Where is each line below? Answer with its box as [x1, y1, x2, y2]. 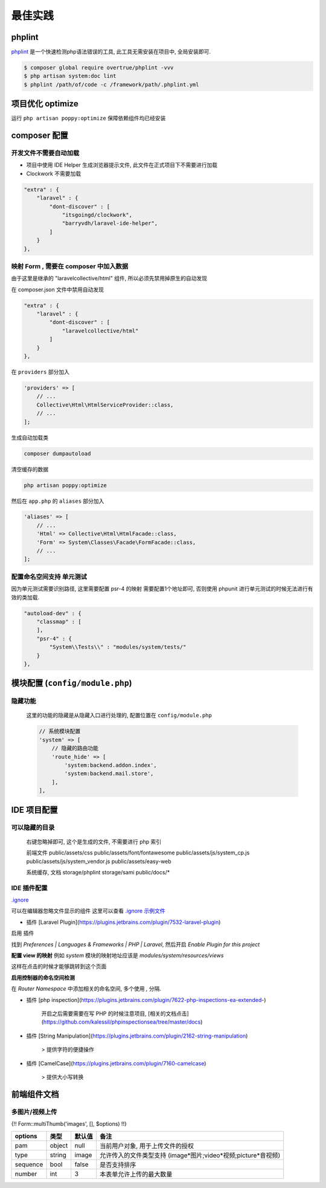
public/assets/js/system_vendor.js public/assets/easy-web [26, 857, 171, 865]
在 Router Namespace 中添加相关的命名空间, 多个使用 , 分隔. [11, 985, 162, 992]
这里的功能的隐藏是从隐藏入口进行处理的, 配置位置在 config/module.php [26, 712, 213, 719]
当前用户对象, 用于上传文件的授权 [100, 1142, 194, 1151]
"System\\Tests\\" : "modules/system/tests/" [49, 644, 187, 651]
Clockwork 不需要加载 [26, 170, 81, 177]
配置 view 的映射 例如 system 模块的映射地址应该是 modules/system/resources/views [11, 952, 224, 959]
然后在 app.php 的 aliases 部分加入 [11, 497, 104, 505]
